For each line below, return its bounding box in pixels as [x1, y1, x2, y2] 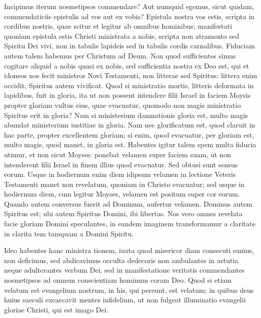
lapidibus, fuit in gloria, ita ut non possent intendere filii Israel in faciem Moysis [4, 90, 251, 100]
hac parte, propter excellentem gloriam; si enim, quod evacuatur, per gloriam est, [4, 129, 254, 140]
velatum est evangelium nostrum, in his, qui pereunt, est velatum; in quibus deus [4, 284, 254, 295]
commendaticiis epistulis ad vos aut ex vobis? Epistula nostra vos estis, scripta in [4, 11, 255, 21]
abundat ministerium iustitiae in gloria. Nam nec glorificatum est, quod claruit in [4, 119, 255, 130]
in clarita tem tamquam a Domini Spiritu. [4, 228, 134, 238]
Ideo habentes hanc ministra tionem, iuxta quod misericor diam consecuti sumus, [4, 245, 254, 256]
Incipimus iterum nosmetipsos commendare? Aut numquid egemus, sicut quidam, [4, 1, 254, 11]
